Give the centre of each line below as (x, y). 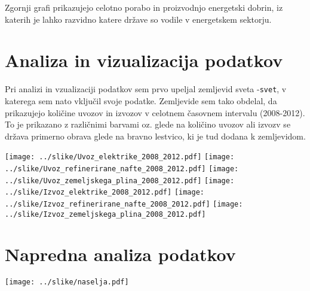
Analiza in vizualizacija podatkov (144, 60)
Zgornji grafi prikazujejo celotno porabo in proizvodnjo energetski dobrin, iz (144, 7)
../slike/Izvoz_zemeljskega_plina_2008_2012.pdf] (105, 214)
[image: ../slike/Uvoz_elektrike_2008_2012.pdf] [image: (120, 157)
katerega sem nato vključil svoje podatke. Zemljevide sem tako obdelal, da (141, 100)
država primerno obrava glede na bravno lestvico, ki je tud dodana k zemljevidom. (155, 136)
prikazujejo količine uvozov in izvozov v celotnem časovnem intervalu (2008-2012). (155, 112)
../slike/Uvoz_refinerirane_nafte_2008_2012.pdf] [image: (122, 169)
